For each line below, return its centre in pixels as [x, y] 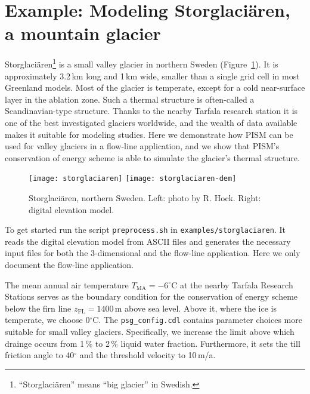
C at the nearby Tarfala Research [232, 284]
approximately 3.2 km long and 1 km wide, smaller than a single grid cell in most [152, 76]
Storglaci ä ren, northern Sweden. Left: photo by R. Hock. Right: [145, 197]
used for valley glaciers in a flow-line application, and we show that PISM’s [142, 146]
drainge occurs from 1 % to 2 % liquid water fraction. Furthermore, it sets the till [153, 343]
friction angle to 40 [40, 355]
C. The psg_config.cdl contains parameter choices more [197, 320]
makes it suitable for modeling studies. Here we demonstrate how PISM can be [149, 134]
